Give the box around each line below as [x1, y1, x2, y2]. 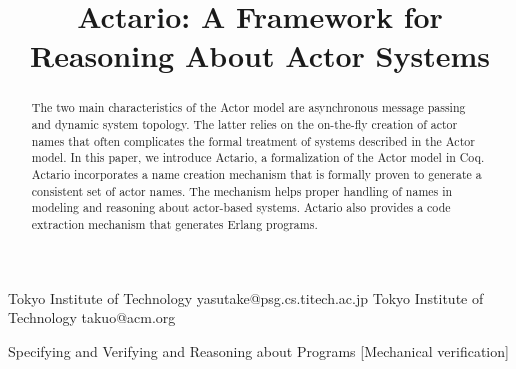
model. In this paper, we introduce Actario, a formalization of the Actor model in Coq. [31, 149, 485, 166]
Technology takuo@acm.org [8, 307, 176, 328]
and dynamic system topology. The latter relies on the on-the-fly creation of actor [31, 116, 458, 133]
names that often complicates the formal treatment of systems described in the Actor [31, 132, 475, 149]
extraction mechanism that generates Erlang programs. [31, 215, 318, 232]
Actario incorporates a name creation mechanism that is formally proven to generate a [31, 165, 482, 182]
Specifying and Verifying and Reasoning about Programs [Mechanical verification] [8, 340, 509, 361]
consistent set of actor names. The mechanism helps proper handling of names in [31, 182, 453, 199]
